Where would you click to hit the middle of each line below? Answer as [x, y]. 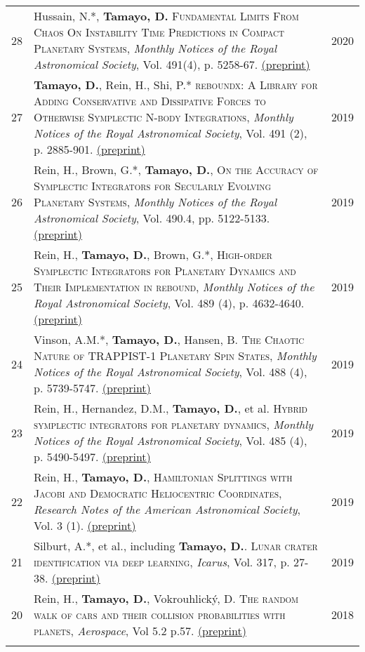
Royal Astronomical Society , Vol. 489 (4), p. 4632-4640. [169, 303]
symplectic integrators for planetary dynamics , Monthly [174, 424]
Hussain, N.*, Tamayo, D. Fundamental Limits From [166, 16]
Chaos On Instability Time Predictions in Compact [159, 32]
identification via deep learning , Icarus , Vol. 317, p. [162, 562]
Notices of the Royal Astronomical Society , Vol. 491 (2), [171, 133]
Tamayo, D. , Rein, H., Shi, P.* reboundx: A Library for [176, 85]
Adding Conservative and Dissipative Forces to [150, 101]
